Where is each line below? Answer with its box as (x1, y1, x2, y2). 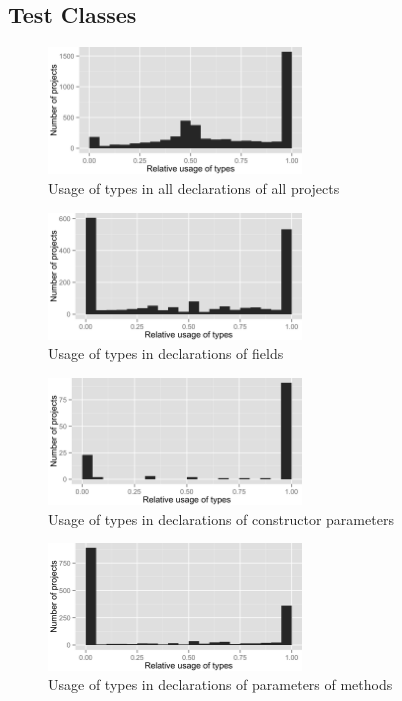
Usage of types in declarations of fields (48, 343, 284, 364)
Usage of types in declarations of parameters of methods (48, 674, 393, 695)
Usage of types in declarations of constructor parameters (48, 508, 394, 529)
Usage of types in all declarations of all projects (48, 177, 340, 198)
